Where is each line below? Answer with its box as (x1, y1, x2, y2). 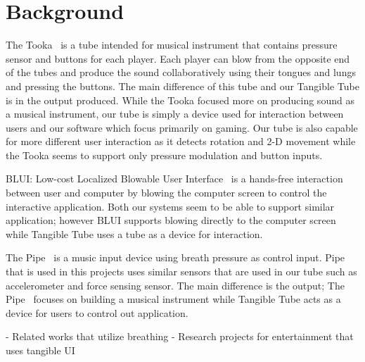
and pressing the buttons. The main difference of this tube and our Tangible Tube (6, 78, 359, 93)
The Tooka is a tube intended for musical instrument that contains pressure (6, 37, 338, 52)
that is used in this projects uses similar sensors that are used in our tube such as (6, 264, 357, 279)
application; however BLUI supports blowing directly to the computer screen (6, 213, 336, 227)
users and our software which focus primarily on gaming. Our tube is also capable (6, 120, 358, 135)
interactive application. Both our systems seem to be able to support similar (6, 199, 335, 213)
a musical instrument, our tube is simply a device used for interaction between (6, 106, 344, 121)
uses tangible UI (6, 343, 75, 357)
